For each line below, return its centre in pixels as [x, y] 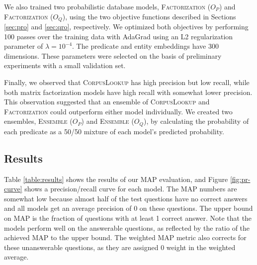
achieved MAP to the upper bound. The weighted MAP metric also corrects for [125, 237]
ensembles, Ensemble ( [38, 121]
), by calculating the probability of [196, 121]
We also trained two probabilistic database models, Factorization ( [107, 6]
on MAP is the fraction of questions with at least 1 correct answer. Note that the [128, 218]
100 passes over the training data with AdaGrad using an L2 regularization [119, 36]
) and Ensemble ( [108, 121]
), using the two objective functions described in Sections [149, 16]
